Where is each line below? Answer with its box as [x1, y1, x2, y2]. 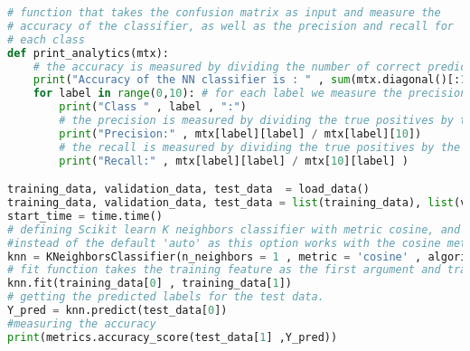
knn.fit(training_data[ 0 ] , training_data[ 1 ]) [7, 277, 293, 290]
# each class [7, 33, 85, 46]
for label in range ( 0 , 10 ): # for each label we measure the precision [33, 87, 467, 100]
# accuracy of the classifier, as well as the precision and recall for [7, 19, 454, 33]
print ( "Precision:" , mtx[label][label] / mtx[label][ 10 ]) [59, 127, 422, 140]
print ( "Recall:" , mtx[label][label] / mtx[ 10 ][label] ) [59, 154, 409, 167]
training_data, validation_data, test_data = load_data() [7, 183, 370, 196]
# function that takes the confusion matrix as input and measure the [7, 6, 441, 19]
